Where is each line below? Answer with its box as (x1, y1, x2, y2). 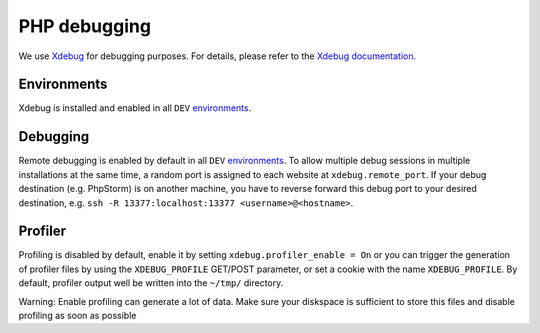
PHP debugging (18, 15, 152, 37)
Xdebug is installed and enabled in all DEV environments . (18, 102, 252, 114)
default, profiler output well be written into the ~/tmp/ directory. (18, 277, 284, 289)
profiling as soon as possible (18, 310, 137, 321)
